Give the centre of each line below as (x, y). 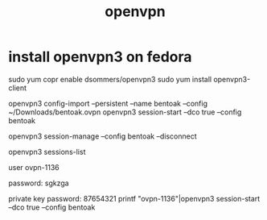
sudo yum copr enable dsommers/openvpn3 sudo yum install (110, 79)
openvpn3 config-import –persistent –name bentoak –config (108, 103)
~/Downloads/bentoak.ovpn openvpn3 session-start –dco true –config (125, 112)
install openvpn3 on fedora (100, 57)
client (17, 88)
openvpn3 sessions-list (47, 152)
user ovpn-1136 (34, 167)
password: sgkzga (39, 183)
